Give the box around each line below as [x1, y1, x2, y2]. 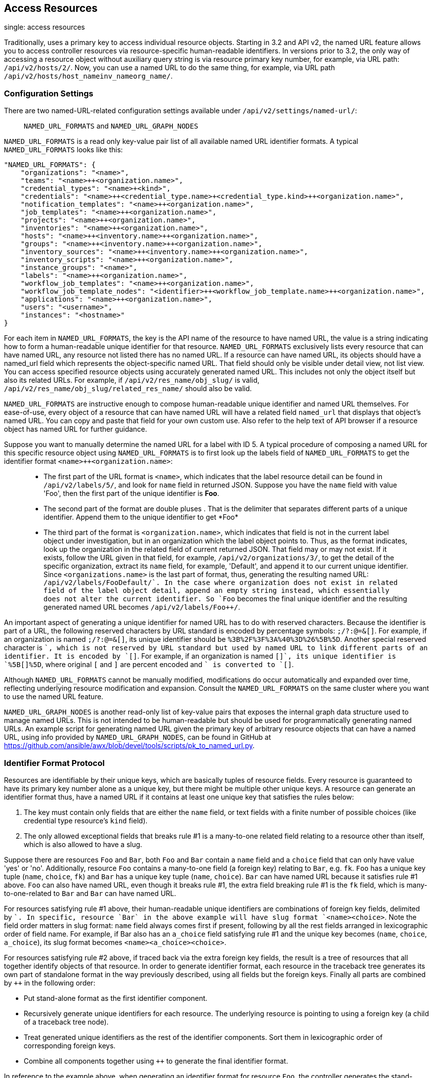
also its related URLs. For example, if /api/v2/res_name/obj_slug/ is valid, [4, 376, 260, 385]
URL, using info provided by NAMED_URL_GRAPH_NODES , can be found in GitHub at [4, 733, 271, 742]
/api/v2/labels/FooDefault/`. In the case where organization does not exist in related [43, 579, 398, 587]
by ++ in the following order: [4, 978, 95, 987]
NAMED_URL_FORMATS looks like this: [4, 145, 123, 154]
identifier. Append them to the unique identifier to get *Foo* [43, 513, 238, 522]
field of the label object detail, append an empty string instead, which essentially [43, 586, 390, 595]
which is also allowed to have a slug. [24, 840, 142, 849]
